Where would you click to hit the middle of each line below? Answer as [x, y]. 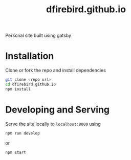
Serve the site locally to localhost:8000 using [53, 124]
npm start [16, 152]
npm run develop [23, 133]
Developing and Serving [58, 110]
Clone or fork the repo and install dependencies [56, 71]
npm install [18, 89]
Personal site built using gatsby [38, 36]
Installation [30, 56]
